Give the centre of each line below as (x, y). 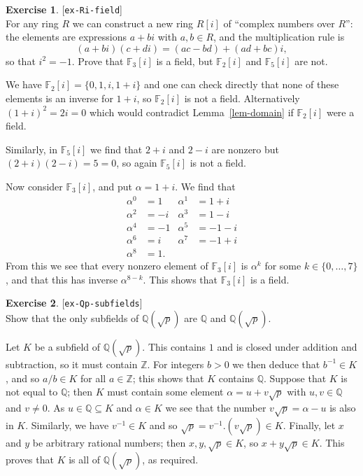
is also (343, 407)
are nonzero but (245, 149)
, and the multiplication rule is (279, 37)
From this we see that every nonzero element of (107, 266)
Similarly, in (31, 149)
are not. (311, 61)
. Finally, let (309, 425)
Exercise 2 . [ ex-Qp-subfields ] (74, 303)
